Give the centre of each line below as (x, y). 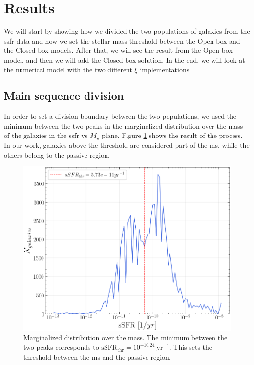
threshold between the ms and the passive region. (97, 356)
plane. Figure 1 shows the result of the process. (172, 135)
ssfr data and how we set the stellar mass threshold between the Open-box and (122, 40)
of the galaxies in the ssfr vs (46, 135)
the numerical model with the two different (68, 69)
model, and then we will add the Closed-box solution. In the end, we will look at (125, 59)
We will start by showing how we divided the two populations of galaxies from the (127, 31)
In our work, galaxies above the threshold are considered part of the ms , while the (127, 145)
